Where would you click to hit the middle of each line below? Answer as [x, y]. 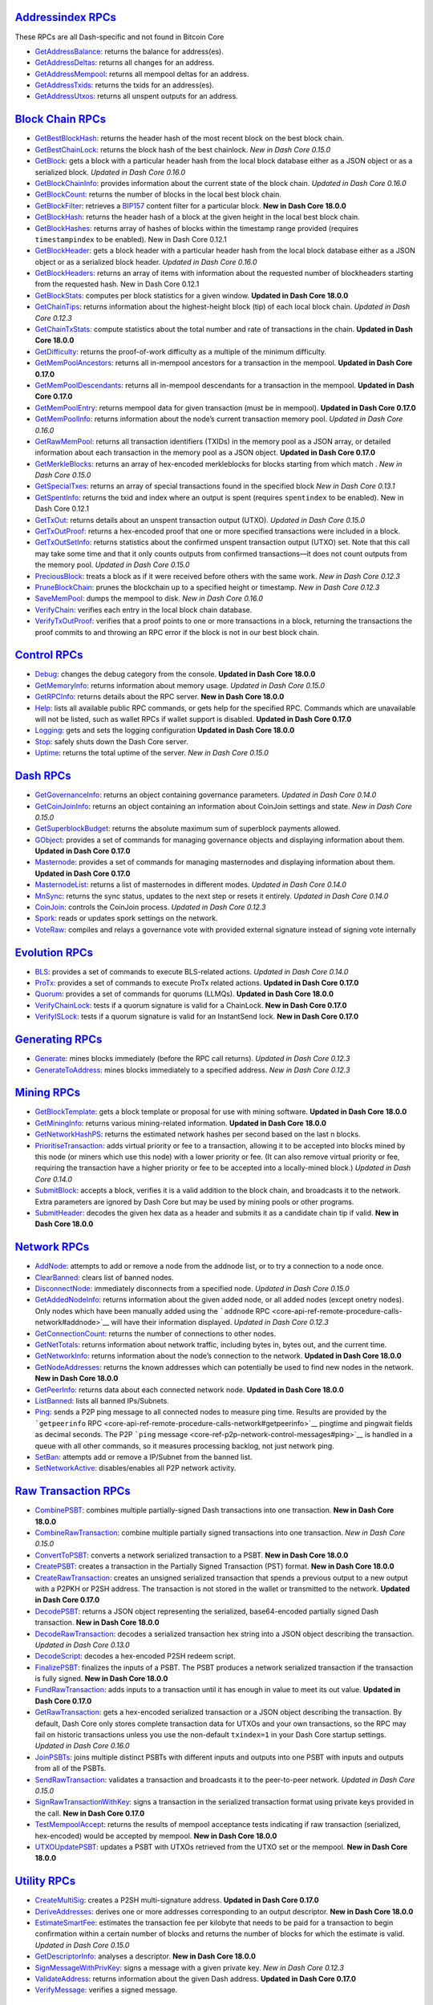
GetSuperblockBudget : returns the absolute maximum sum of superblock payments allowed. [188, 828]
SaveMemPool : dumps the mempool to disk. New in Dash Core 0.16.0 [149, 598]
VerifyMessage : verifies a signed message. [106, 1990]
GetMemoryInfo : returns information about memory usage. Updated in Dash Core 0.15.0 [180, 685]
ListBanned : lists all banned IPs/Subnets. [102, 1400]
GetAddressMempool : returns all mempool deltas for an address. [142, 74]
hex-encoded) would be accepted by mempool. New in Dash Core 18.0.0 [156, 1836]
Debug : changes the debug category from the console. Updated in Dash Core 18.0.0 [175, 674]
